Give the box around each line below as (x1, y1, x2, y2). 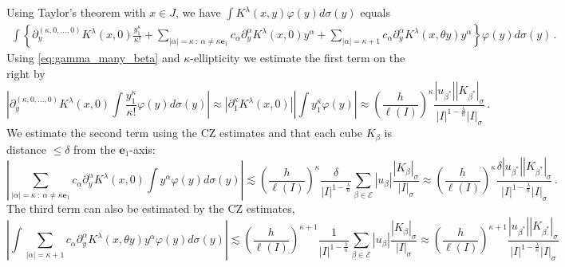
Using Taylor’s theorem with (6, 4, 146, 20)
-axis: (129, 140, 156, 157)
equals (360, 4, 390, 20)
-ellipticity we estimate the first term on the (190, 49, 405, 66)
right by (6, 65, 45, 81)
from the (73, 140, 116, 157)
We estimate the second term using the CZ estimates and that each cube (6, 124, 363, 141)
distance (6, 140, 46, 157)
